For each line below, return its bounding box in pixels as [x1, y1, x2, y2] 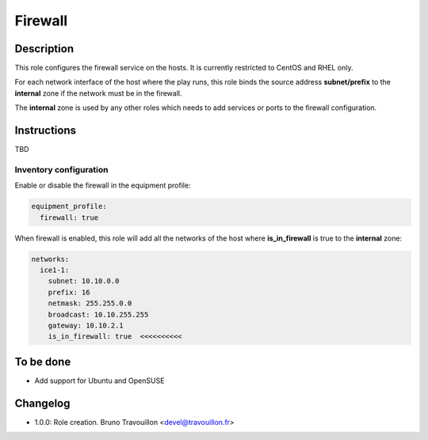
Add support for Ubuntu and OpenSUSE [34, 376, 165, 385]
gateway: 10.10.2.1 [48, 321, 124, 330]
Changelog [14, 396, 71, 410]
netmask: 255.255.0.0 [48, 299, 132, 308]
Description [14, 42, 75, 55]
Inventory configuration [14, 164, 109, 175]
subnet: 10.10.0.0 [48, 277, 120, 286]
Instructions [14, 123, 77, 138]
